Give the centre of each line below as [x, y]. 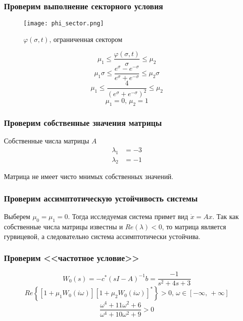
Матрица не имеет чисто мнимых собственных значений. [89, 176]
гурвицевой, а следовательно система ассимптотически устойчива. [102, 236]
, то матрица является [194, 226]
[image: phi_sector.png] [64, 24]
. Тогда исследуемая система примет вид [128, 216]
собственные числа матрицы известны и [63, 226]
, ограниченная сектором [86, 39]
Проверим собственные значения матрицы [83, 122]
